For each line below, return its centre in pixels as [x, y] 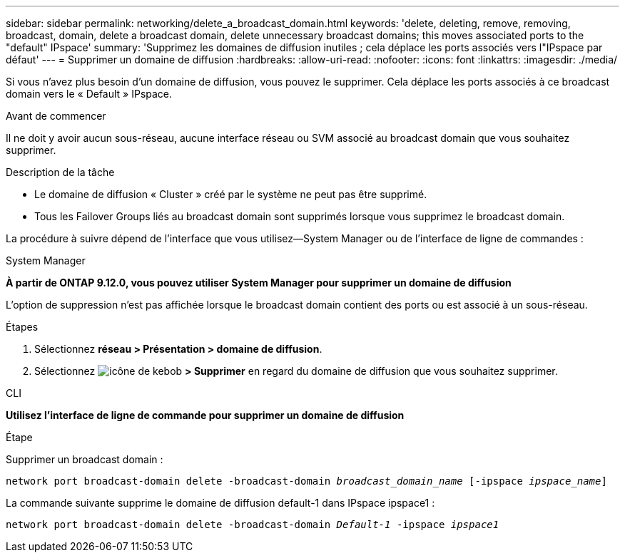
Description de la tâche [60, 172]
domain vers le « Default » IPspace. [89, 94]
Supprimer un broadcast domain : [85, 459]
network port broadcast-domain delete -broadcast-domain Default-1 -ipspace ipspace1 [253, 525]
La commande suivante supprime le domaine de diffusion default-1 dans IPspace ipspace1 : [220, 503]
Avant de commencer [56, 116]
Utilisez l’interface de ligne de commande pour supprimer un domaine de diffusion [205, 415]
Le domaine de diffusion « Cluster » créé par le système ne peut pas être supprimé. [231, 194]
